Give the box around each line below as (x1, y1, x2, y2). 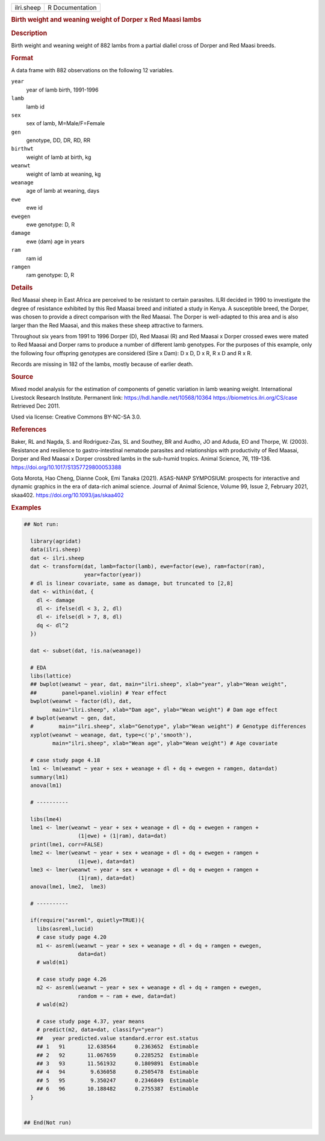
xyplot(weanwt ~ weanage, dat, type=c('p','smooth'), (30, 732, 193, 738)
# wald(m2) (36, 1001, 69, 1008)
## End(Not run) (23, 1119, 72, 1126)
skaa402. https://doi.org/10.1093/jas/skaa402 (11, 491, 124, 499)
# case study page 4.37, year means (36, 1018, 144, 1025)
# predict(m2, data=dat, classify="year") (36, 1027, 164, 1033)
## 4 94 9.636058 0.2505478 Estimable (36, 1069, 199, 1075)
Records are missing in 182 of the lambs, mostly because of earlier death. (11, 361, 194, 368)
